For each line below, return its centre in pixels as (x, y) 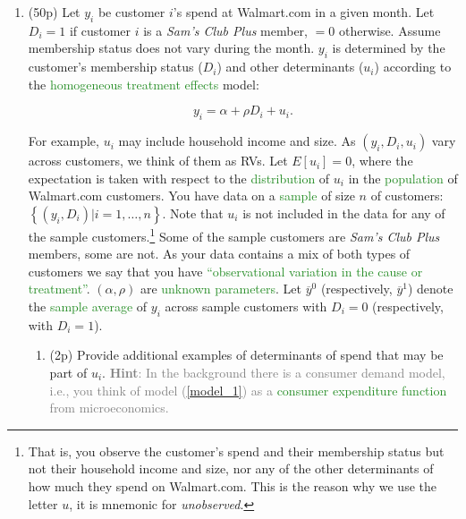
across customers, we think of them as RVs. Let (158, 161)
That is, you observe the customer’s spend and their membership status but (236, 451)
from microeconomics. (109, 408)
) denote (430, 289)
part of (68, 372)
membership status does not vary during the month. (171, 48)
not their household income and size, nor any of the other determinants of (231, 468)
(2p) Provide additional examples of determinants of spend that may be (246, 355)
